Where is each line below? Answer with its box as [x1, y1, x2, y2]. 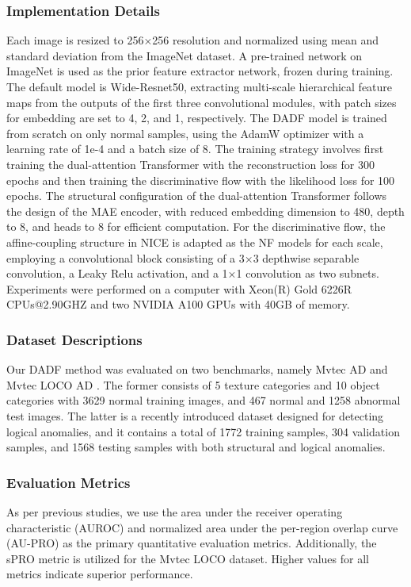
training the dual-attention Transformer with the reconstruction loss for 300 [6, 155, 375, 172]
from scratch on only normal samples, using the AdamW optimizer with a [6, 125, 364, 141]
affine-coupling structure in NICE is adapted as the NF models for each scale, [6, 233, 383, 250]
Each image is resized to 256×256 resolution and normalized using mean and [6, 32, 379, 48]
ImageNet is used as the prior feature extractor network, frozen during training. [6, 63, 394, 79]
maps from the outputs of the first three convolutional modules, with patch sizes [6, 94, 397, 110]
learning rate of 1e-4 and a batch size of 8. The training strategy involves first [6, 140, 384, 157]
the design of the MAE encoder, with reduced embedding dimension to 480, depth [6, 202, 405, 219]
